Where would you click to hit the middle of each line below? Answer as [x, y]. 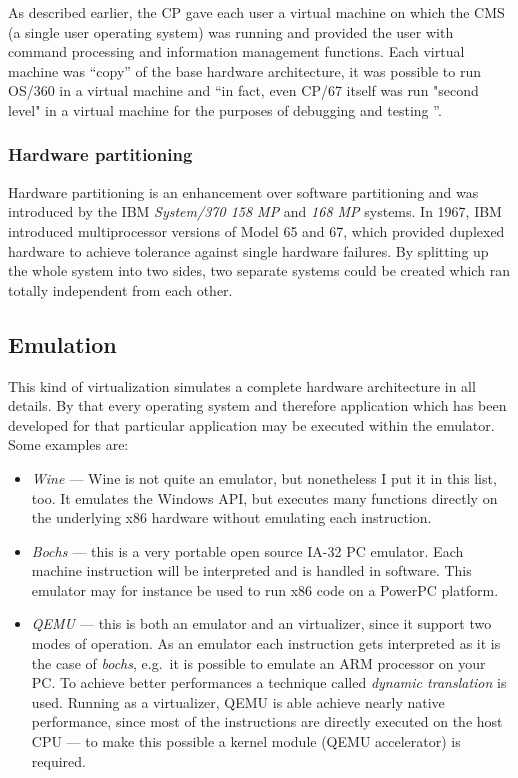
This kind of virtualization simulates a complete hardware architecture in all [242, 385]
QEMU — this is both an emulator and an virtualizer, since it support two [261, 623]
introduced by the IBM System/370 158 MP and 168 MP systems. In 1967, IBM [255, 211]
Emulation [62, 343]
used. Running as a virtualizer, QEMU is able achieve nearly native [238, 701]
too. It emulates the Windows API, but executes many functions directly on [264, 497]
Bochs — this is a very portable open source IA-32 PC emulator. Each [247, 550]
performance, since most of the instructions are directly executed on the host [267, 721]
